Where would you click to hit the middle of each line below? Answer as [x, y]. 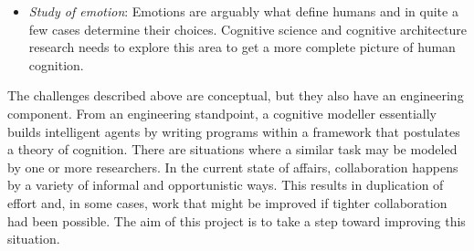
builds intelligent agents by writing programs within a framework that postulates [234, 131]
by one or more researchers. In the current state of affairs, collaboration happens [233, 167]
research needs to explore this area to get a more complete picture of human [242, 47]
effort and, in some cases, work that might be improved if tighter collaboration [227, 202]
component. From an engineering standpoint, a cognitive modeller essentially [222, 113]
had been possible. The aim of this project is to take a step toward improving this [237, 220]
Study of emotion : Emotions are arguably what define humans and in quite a [243, 11]
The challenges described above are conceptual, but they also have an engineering [236, 95]
